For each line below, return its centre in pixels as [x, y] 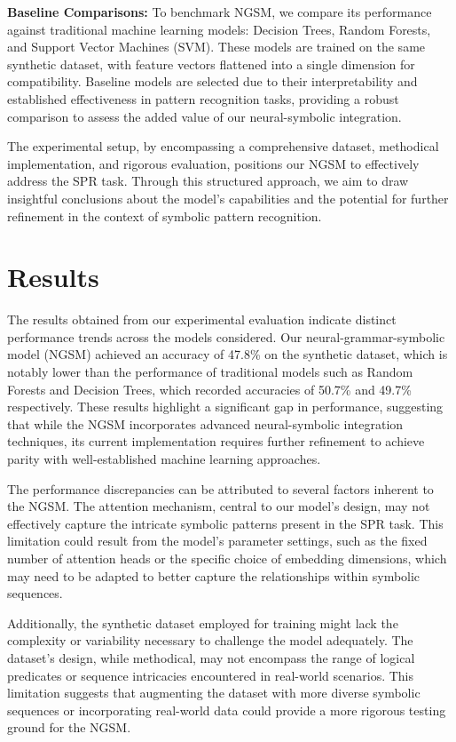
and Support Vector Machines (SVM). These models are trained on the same [216, 47]
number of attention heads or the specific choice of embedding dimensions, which [227, 558]
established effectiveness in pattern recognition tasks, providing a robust [203, 98]
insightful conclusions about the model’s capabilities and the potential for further [228, 198]
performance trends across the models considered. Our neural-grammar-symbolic [226, 336]
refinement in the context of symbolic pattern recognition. [165, 215]
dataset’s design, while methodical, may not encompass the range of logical [211, 657]
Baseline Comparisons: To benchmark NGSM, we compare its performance [220, 12]
